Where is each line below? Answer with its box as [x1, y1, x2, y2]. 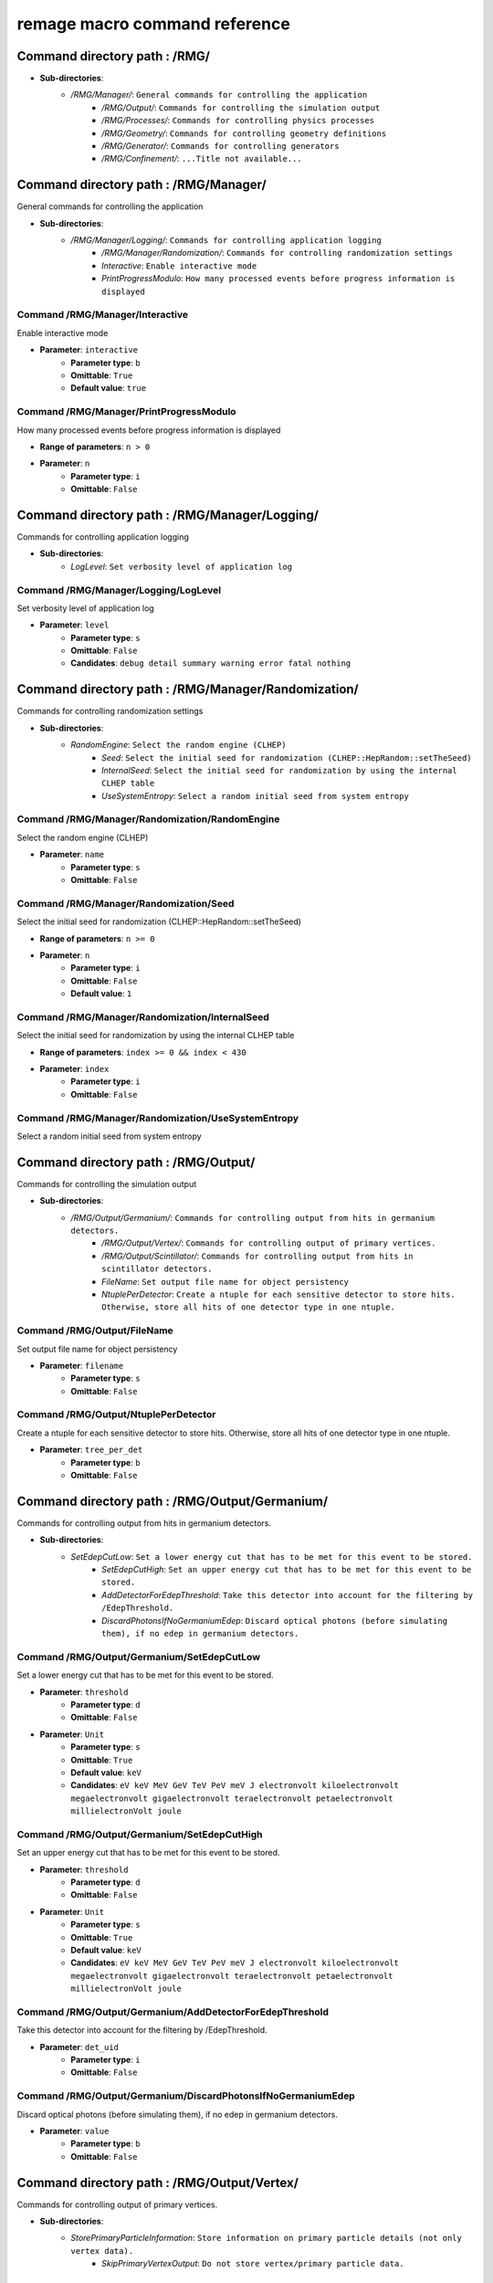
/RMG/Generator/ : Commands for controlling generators [101, 141, 340, 152]
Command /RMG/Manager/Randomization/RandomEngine [16, 813, 280, 826]
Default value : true [70, 383, 146, 394]
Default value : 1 [70, 988, 132, 999]
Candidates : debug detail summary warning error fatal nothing [70, 658, 351, 668]
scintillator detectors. [101, 1264, 213, 1274]
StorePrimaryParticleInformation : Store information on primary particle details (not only [70, 2233, 463, 2244]
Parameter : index [39, 1064, 110, 1075]
